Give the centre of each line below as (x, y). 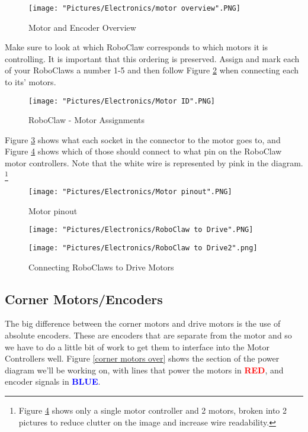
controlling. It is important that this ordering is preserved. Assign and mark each (152, 58)
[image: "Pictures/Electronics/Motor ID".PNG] (122, 101)
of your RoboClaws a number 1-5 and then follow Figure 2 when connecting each (152, 70)
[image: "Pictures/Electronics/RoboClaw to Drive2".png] (143, 248)
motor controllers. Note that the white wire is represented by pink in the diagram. (154, 163)
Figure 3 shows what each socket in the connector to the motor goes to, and (143, 139)
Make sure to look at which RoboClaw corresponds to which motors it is (137, 47)
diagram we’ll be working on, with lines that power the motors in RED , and (144, 370)
